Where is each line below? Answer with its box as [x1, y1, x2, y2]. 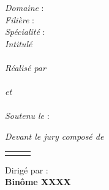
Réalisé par [5, 61, 46, 74]
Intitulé [5, 37, 32, 50]
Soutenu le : [5, 109, 50, 122]
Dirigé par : [5, 163, 48, 176]
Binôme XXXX [5, 175, 71, 188]
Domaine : [5, 1, 44, 13]
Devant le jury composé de [5, 129, 104, 142]
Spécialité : [5, 25, 45, 38]
